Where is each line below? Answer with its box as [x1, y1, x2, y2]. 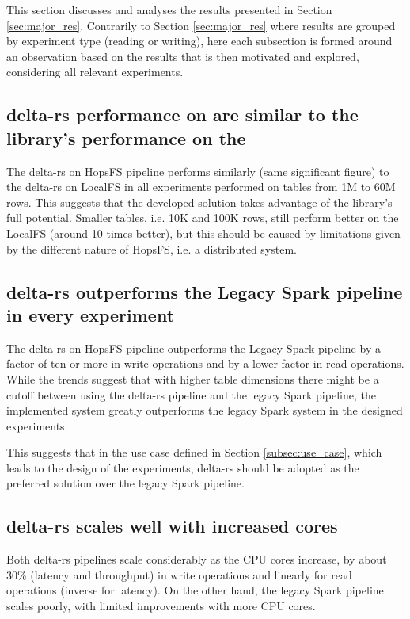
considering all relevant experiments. [6, 63, 184, 80]
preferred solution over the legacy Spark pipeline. [6, 475, 245, 491]
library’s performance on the [6, 125, 246, 150]
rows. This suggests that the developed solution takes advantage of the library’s [6, 193, 393, 210]
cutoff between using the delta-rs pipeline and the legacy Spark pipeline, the [6, 386, 376, 403]
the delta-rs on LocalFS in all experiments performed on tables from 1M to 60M [6, 178, 396, 195]
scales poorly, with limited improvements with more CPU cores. [6, 598, 316, 614]
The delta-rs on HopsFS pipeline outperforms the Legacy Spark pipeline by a [6, 339, 381, 356]
